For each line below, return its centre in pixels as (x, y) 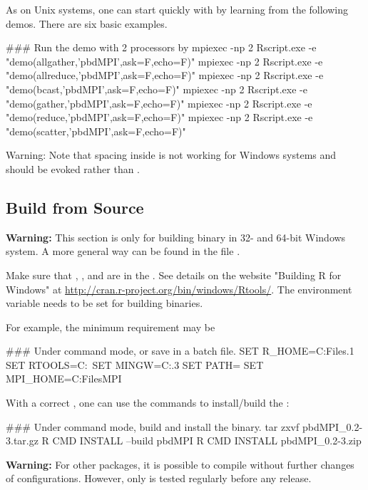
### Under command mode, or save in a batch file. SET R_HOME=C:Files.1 (180, 351)
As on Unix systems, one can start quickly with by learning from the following (177, 9)
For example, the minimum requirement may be (111, 327)
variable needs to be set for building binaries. (104, 303)
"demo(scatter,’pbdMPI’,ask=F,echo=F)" (96, 131)
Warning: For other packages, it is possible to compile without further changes (180, 464)
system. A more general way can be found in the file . (123, 251)
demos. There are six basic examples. (87, 23)
